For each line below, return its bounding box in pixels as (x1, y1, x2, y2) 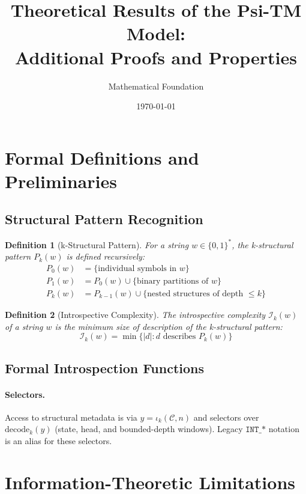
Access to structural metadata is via (5, 410, 137, 423)
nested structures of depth (147, 290, 244, 299)
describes (163, 332, 196, 341)
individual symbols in (98, 264, 177, 273)
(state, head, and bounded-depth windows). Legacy (55, 422, 243, 435)
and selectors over (193, 410, 259, 423)
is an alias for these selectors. (5, 435, 112, 447)
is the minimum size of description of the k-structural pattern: (55, 320, 283, 332)
